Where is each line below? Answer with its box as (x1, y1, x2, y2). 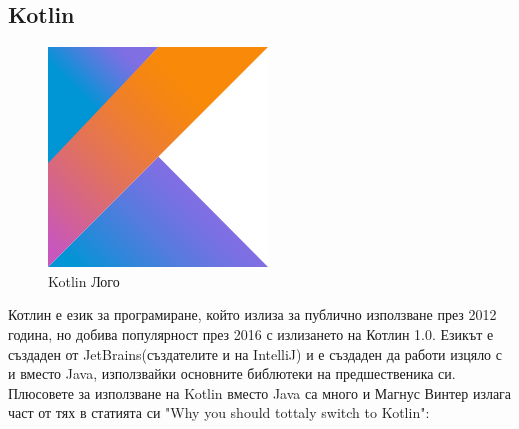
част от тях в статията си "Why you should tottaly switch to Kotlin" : (8, 402, 430, 423)
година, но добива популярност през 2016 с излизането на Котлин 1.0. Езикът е (8, 323, 494, 344)
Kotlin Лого (48, 270, 120, 291)
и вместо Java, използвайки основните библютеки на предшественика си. (8, 363, 456, 384)
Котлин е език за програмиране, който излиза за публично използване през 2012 (8, 304, 497, 325)
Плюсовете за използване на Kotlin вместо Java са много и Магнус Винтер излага (8, 382, 512, 403)
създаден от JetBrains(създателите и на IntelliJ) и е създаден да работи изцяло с (8, 343, 502, 364)
